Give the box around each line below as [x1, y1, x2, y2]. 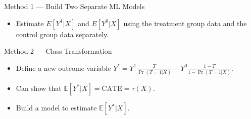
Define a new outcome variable [16, 62, 111, 73]
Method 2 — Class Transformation [4, 46, 112, 56]
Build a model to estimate [16, 102, 97, 113]
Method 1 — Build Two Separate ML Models [4, 1, 145, 11]
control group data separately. [16, 29, 109, 39]
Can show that [16, 83, 62, 93]
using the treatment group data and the [123, 18, 247, 28]
